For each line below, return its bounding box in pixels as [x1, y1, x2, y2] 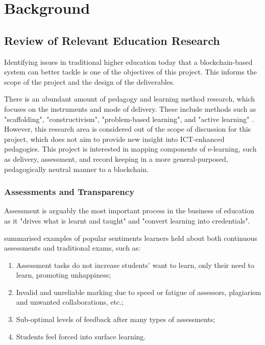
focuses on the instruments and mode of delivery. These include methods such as [4, 103, 256, 114]
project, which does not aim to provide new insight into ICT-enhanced [4, 133, 225, 144]
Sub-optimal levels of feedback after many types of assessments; [16, 314, 215, 325]
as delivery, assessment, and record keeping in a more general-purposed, [4, 153, 228, 164]
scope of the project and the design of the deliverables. [4, 76, 175, 87]
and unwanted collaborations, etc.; [16, 297, 124, 307]
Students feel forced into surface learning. [16, 331, 146, 341]
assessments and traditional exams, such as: [4, 242, 141, 253]
